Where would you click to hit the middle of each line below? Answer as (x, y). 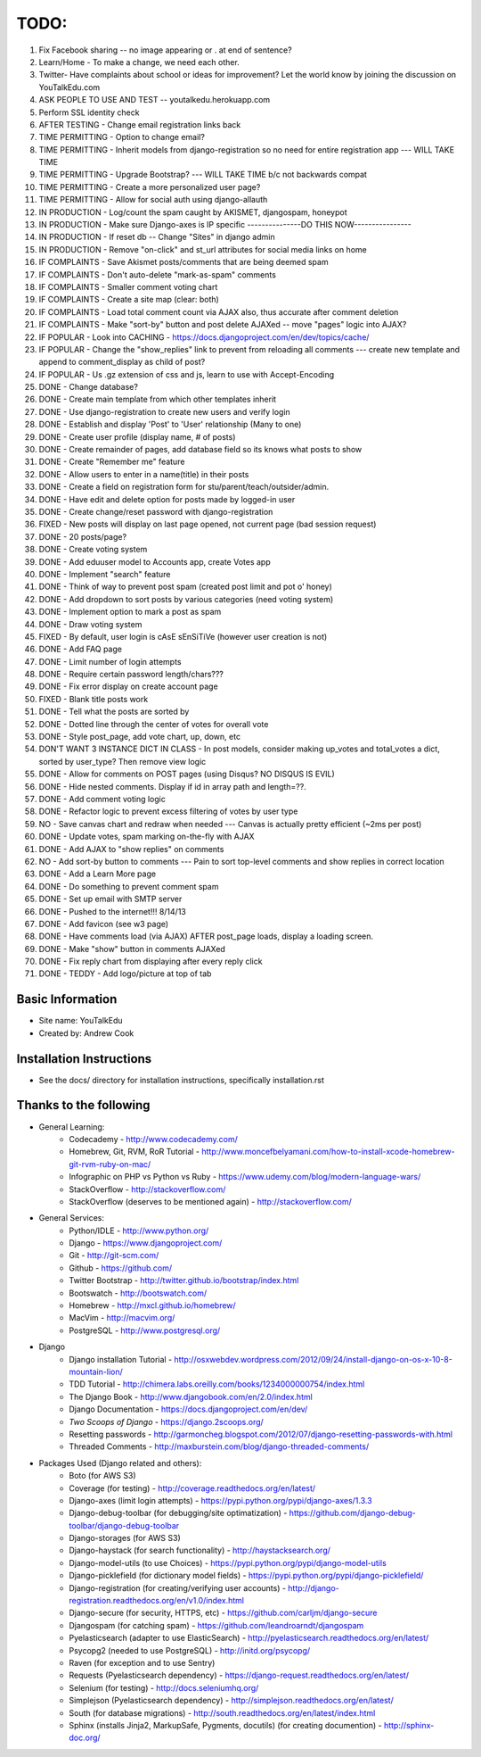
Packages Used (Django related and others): (120, 1463)
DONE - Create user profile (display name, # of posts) (137, 436)
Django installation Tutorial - (121, 1359)
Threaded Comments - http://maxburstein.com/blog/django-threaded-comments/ (219, 1446)
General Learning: (72, 1127)
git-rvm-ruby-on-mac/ (110, 1164)
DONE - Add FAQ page (80, 649)
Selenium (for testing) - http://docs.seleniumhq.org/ (164, 1687)
